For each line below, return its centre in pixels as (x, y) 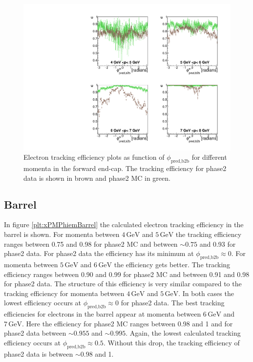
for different (209, 157)
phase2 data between (35, 333)
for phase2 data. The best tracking (173, 303)
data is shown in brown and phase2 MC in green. (97, 178)
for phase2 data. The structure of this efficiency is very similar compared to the (123, 284)
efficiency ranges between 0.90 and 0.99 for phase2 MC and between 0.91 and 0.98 (127, 274)
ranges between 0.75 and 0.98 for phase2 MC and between (91, 244)
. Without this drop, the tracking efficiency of (171, 342)
